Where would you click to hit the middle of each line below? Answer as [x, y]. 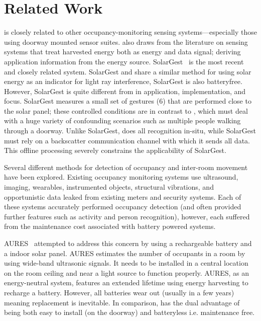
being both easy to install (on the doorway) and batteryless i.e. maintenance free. [129, 312]
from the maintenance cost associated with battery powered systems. [110, 226]
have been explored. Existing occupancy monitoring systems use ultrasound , [121, 177]
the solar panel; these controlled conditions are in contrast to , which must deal [126, 110]
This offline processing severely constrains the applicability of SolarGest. [115, 150]
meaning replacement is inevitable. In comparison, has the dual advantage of [122, 302]
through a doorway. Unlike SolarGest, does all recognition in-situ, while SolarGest [130, 131]
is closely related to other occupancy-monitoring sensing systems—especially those [130, 32]
